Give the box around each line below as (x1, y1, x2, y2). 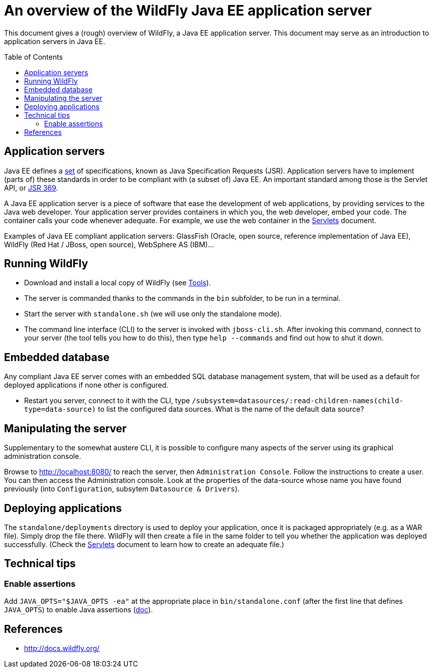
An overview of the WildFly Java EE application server (4, 2, 372, 19)
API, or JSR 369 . (4, 183, 58, 192)
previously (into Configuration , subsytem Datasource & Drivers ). (4, 484, 240, 493)
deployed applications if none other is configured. (4, 381, 169, 390)
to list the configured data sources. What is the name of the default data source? (98, 405, 364, 414)
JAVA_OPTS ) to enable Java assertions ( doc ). (4, 605, 153, 614)
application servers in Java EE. (4, 37, 105, 46)
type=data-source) (24, 405, 96, 414)
